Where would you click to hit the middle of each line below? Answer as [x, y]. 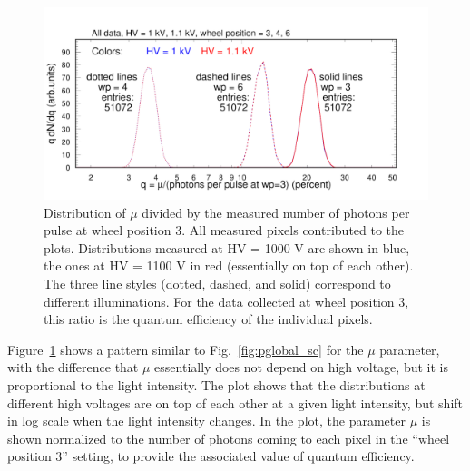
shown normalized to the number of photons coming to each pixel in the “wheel [229, 438]
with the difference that [73, 367]
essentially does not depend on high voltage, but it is [301, 367]
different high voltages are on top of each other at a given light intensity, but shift [235, 402]
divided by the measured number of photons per [276, 212]
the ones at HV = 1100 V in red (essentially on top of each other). [229, 265]
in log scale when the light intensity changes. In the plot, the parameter [206, 421]
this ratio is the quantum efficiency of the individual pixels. [208, 319]
